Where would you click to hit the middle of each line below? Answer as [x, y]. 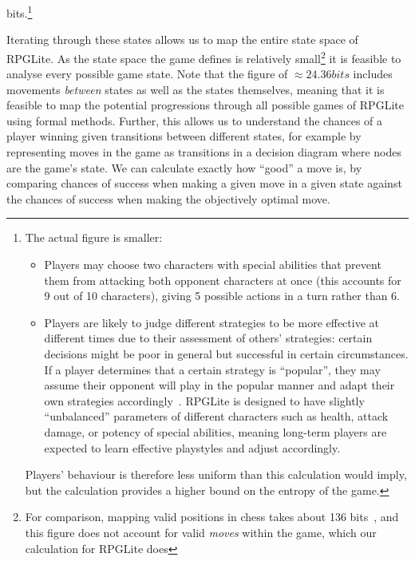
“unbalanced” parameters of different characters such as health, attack [216, 416]
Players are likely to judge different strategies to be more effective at [211, 322]
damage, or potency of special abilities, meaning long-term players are [215, 431]
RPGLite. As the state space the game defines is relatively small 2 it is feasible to [204, 57]
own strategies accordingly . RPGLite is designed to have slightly [204, 400]
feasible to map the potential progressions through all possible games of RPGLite [205, 105]
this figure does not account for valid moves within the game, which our [201, 532]
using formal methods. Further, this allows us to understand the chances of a [195, 120]
